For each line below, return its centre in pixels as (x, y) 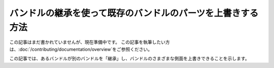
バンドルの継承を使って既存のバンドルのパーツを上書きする (134, 13)
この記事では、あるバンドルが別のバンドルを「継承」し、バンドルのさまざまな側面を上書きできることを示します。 (129, 58)
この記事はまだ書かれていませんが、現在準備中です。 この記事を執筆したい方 (90, 42)
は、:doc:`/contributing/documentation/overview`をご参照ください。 (81, 49)
